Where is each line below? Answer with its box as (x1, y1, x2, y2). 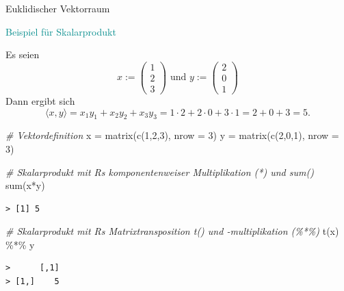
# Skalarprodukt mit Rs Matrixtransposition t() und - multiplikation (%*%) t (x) (5, 224, 339, 238)
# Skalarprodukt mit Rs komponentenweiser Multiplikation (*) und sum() (5, 164, 314, 179)
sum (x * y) (5, 178, 45, 192)
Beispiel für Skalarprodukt (5, 24, 116, 38)
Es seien (5, 47, 40, 62)
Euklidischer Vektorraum (5, 1, 110, 15)
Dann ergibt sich (5, 93, 75, 107)
